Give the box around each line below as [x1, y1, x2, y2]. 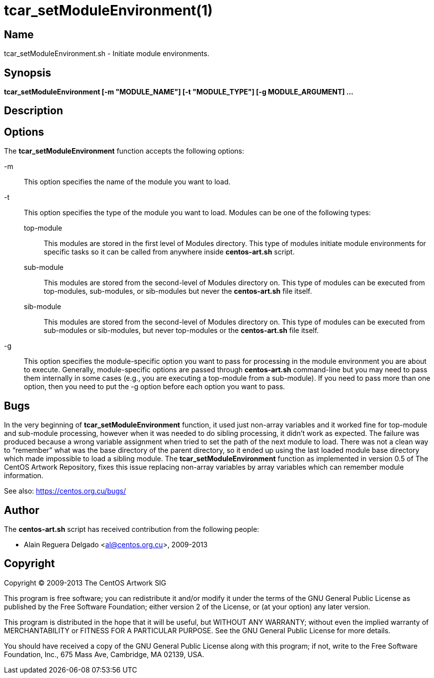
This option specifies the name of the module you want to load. [24, 177, 231, 186]
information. [4, 471, 44, 480]
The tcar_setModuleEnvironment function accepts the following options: [4, 147, 245, 156]
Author [4, 504, 39, 516]
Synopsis [4, 66, 51, 79]
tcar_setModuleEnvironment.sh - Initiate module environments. [4, 49, 209, 58]
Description [4, 104, 63, 117]
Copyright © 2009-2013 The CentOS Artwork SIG [4, 578, 167, 587]
